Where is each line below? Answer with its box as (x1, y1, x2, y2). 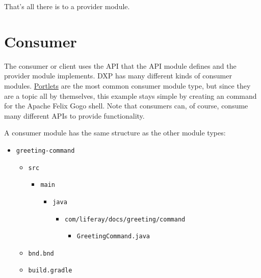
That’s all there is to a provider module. (4, 1, 130, 11)
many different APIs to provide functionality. (4, 110, 145, 121)
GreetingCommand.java (76, 233, 150, 240)
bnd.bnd (28, 249, 54, 257)
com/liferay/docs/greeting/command (64, 215, 186, 223)
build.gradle (28, 267, 72, 274)
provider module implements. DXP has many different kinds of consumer (4, 70, 232, 81)
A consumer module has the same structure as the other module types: (4, 127, 226, 138)
